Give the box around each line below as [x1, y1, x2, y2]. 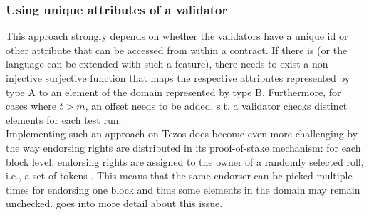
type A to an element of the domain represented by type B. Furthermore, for [6, 84, 341, 99]
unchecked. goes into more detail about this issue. [6, 196, 223, 211]
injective [6, 70, 42, 85]
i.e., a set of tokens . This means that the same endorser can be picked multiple [6, 168, 353, 183]
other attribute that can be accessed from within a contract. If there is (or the [6, 42, 348, 57]
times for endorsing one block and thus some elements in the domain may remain [6, 182, 360, 196]
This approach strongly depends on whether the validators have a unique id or [6, 28, 348, 43]
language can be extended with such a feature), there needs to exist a [6, 56, 309, 71]
